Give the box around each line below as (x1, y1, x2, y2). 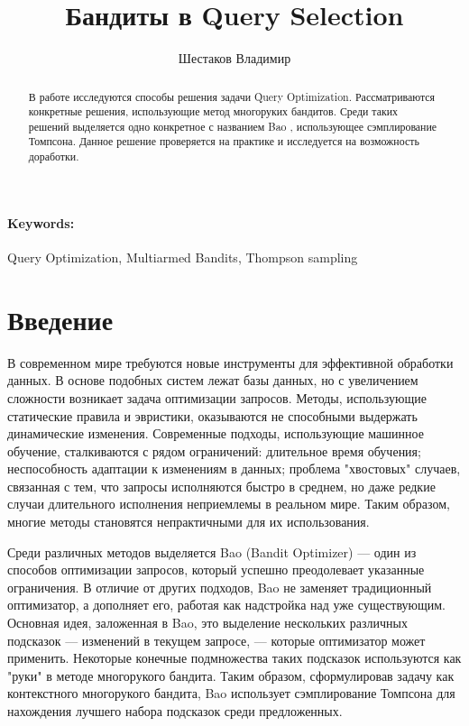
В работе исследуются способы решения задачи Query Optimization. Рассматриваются (28, 88, 436, 104)
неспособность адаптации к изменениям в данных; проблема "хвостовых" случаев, (7, 459, 461, 478)
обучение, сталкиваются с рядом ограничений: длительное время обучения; (7, 441, 421, 460)
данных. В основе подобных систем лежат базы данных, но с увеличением (7, 371, 418, 390)
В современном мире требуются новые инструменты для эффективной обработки (7, 353, 454, 372)
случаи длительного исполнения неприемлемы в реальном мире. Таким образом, (7, 494, 450, 513)
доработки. (28, 149, 79, 164)
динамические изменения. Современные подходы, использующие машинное (7, 424, 424, 443)
